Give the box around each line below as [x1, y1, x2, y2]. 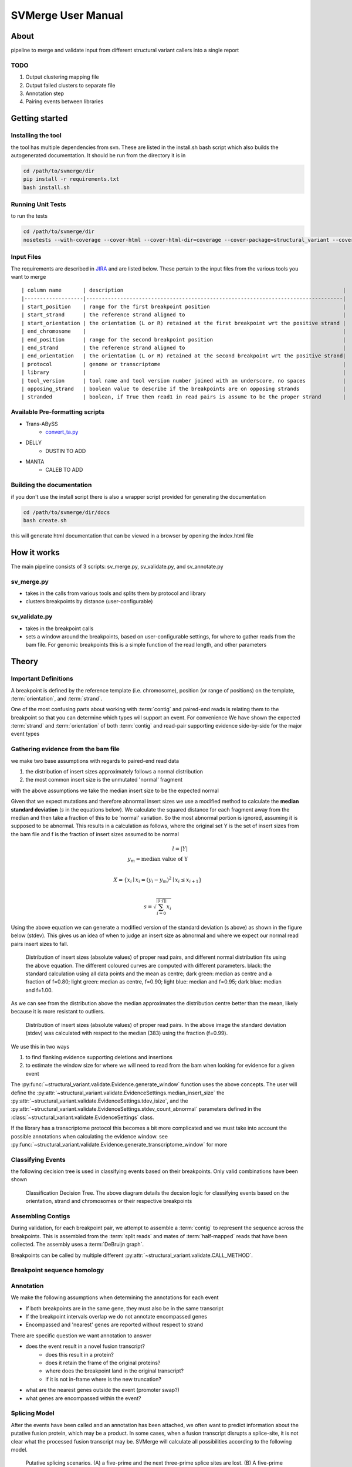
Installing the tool [11, 131, 62, 140]
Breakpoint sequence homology [11, 1266, 104, 1275]
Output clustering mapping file [25, 73, 99, 80]
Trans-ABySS [25, 420, 58, 427]
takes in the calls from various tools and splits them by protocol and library [25, 590, 206, 597]
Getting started [11, 113, 68, 123]
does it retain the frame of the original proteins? [45, 1359, 161, 1367]
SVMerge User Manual [11, 9, 123, 22]
